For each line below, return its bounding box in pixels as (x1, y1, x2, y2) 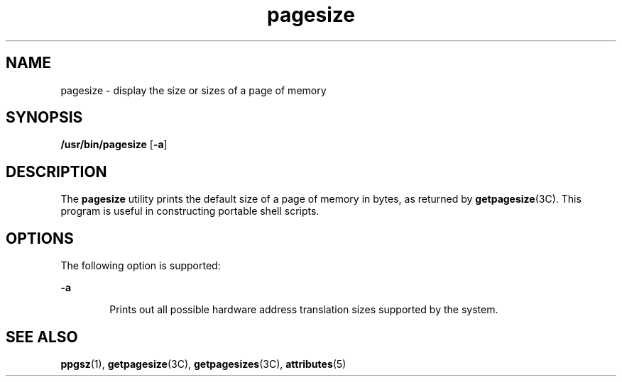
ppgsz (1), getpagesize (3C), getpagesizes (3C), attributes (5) (60, 357, 347, 370)
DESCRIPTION (6, 162, 107, 181)
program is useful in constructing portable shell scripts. (60, 205, 320, 218)
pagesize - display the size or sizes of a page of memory (60, 84, 327, 96)
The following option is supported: (60, 259, 221, 272)
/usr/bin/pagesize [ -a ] (60, 138, 168, 151)
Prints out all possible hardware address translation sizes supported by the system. (109, 303, 498, 316)
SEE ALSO (6, 327, 78, 346)
